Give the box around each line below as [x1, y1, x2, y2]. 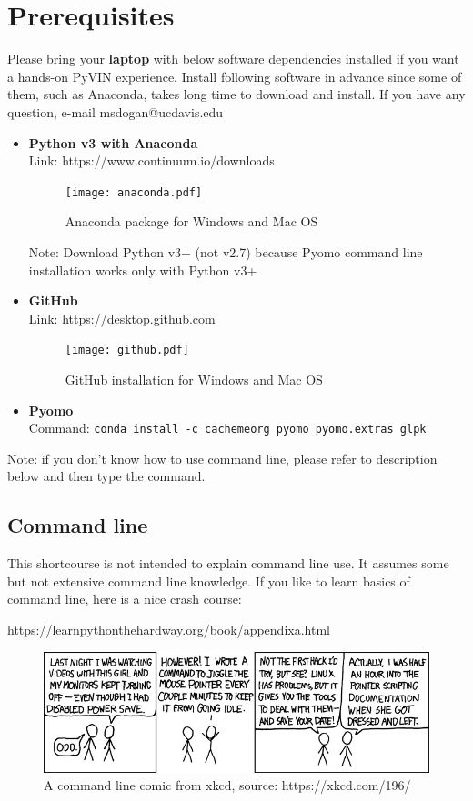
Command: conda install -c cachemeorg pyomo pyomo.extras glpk [28, 418, 427, 437]
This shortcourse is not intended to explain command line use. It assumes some [7, 554, 449, 573]
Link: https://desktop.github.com [28, 308, 216, 327]
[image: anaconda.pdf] [65, 185, 203, 199]
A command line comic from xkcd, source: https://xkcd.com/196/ [44, 776, 411, 795]
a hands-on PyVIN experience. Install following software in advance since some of [7, 66, 462, 85]
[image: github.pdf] [65, 344, 189, 357]
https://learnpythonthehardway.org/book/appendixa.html [7, 619, 330, 638]
